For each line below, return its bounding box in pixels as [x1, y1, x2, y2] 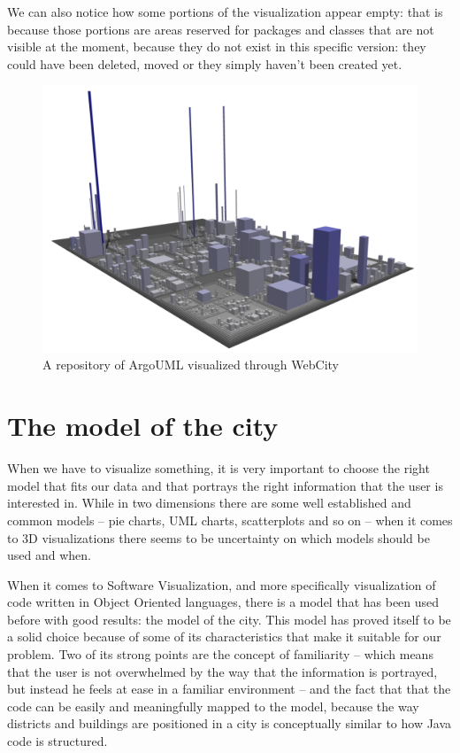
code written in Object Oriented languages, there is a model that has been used [7, 593, 440, 611]
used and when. [7, 546, 91, 564]
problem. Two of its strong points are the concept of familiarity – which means [7, 645, 433, 664]
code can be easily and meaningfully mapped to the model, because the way [7, 696, 419, 715]
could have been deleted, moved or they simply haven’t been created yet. [7, 54, 402, 73]
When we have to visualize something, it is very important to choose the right [7, 459, 430, 477]
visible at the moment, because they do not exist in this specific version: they [7, 37, 426, 56]
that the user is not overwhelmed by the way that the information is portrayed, [7, 662, 438, 680]
